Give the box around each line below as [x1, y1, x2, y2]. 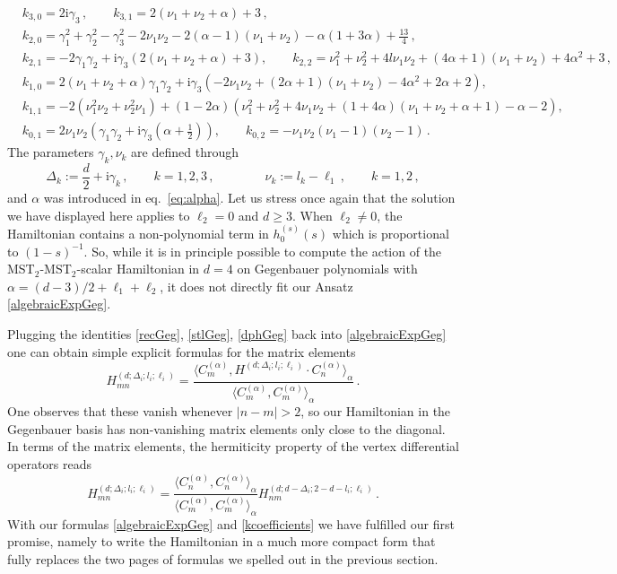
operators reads [7, 455, 91, 473]
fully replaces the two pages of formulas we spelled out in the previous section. [7, 549, 439, 568]
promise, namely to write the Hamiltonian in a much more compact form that [7, 532, 436, 551]
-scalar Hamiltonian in [76, 259, 200, 278]
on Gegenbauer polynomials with [237, 259, 418, 278]
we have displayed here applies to [7, 205, 190, 224]
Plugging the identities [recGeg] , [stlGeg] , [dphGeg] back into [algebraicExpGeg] [7, 325, 447, 343]
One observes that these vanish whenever [7, 402, 233, 421]
